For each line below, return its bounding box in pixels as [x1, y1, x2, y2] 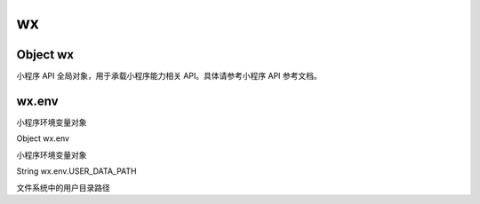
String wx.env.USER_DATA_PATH [16, 166, 137, 177]
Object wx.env [16, 133, 70, 144]
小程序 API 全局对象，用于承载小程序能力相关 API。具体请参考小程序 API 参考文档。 [16, 71, 322, 82]
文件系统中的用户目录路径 [16, 182, 110, 192]
